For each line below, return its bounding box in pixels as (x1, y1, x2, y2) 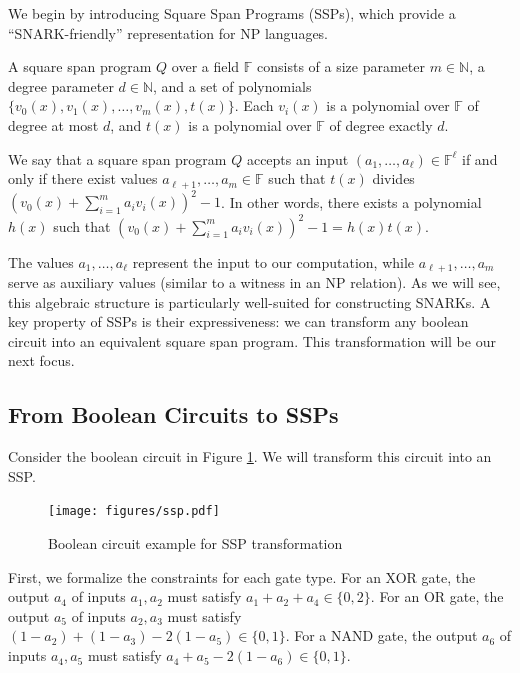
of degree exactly (329, 114, 433, 135)
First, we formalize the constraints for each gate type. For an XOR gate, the (8, 566, 476, 587)
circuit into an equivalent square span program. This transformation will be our (8, 330, 496, 351)
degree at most (8, 114, 99, 135)
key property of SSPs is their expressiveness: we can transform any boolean (8, 311, 469, 332)
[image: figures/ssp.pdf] (48, 504, 220, 519)
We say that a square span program (8, 148, 227, 169)
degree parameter (8, 75, 114, 96)
